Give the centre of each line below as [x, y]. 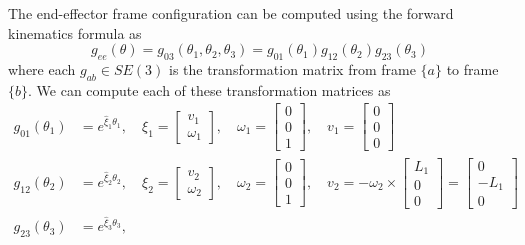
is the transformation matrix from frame [292, 68]
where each [42, 68]
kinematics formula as [75, 32]
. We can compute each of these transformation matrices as [209, 89]
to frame [472, 68]
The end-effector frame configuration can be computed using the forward [231, 13]
